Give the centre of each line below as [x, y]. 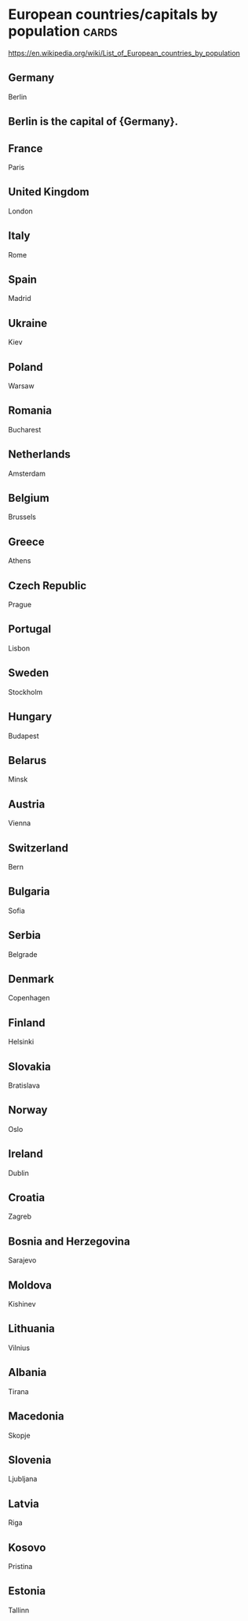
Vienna [20, 823]
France [26, 148]
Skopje [19, 1435]
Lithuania [31, 1329]
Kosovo [27, 1547]
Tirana [18, 1391]
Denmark [31, 979]
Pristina [20, 1566]
